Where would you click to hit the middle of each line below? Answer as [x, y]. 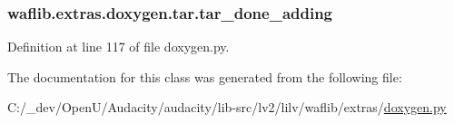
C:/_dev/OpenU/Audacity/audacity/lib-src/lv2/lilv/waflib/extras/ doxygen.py [227, 107]
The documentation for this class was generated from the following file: [205, 76]
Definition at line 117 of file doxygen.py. [118, 47]
